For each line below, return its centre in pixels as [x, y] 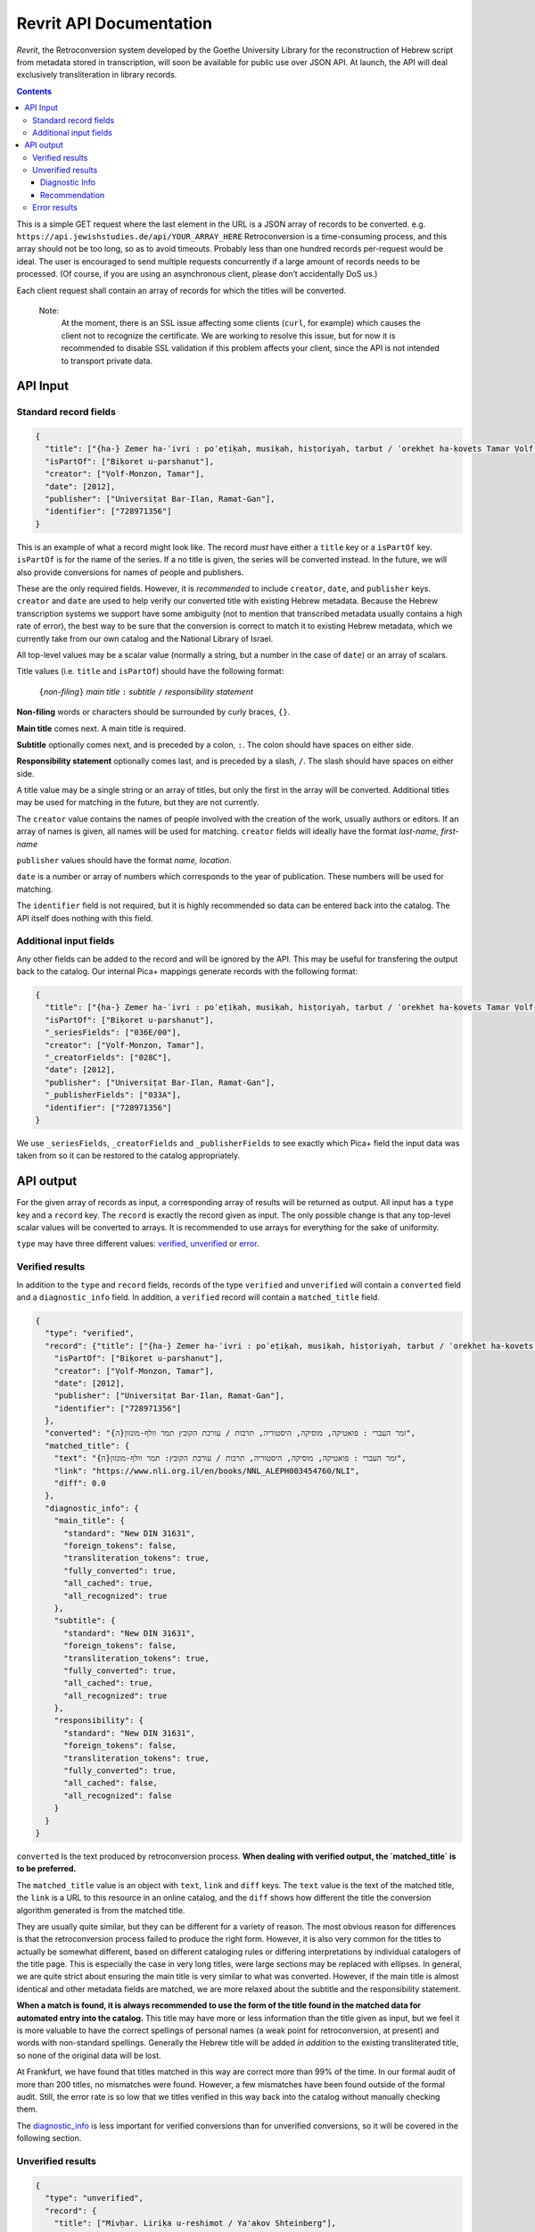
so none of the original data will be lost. [89, 2055]
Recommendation [73, 195]
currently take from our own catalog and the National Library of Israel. [145, 638]
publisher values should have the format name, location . [124, 861]
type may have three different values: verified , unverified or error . [138, 1244]
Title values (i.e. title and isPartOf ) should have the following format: [150, 671]
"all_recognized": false [118, 1795]
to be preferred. [46, 1869]
